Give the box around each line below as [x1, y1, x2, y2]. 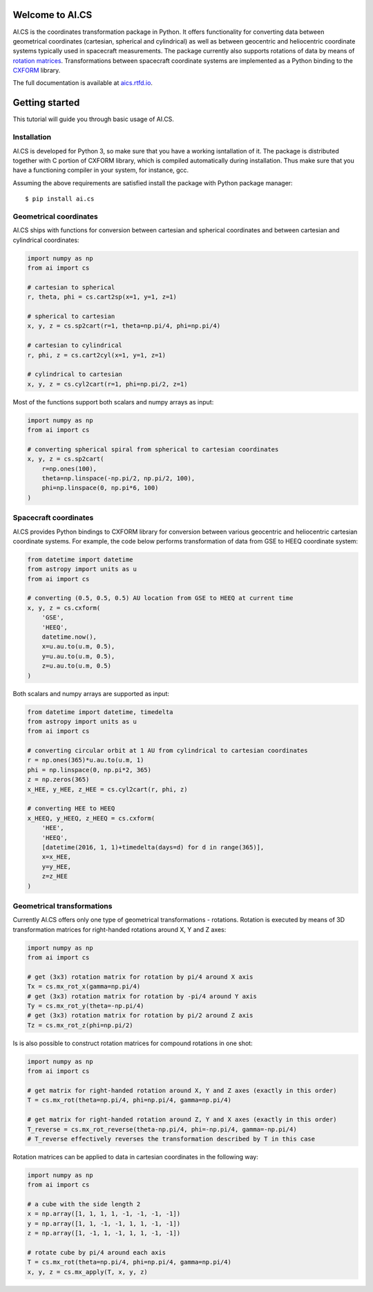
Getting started [12, 97, 80, 109]
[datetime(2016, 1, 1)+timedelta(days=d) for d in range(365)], [41, 843, 265, 851]
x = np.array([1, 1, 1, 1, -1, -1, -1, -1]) [27, 1210, 181, 1218]
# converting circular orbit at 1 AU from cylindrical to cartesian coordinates [27, 747, 308, 755]
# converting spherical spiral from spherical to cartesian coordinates [27, 445, 279, 453]
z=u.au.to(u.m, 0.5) [41, 662, 112, 670]
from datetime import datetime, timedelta [27, 708, 173, 715]
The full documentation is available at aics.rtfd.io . [12, 79, 153, 87]
